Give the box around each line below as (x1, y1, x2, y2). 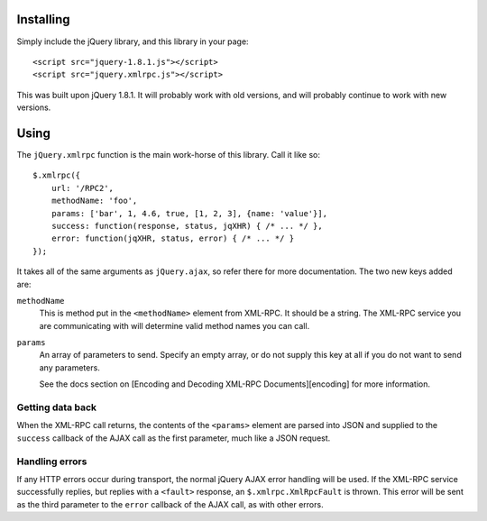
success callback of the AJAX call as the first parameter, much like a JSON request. (16, 433, 331, 443)
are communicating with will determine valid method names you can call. (39, 320, 310, 331)
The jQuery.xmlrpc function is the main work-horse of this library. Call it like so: (16, 149, 320, 160)
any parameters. (39, 361, 101, 373)
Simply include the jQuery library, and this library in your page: (16, 36, 249, 47)
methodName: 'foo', (51, 196, 138, 206)
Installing (16, 12, 71, 27)
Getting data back (16, 401, 96, 414)
